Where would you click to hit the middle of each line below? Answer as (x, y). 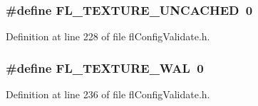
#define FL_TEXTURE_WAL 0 (105, 67)
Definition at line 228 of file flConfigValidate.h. (108, 36)
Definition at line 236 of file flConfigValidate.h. (108, 94)
